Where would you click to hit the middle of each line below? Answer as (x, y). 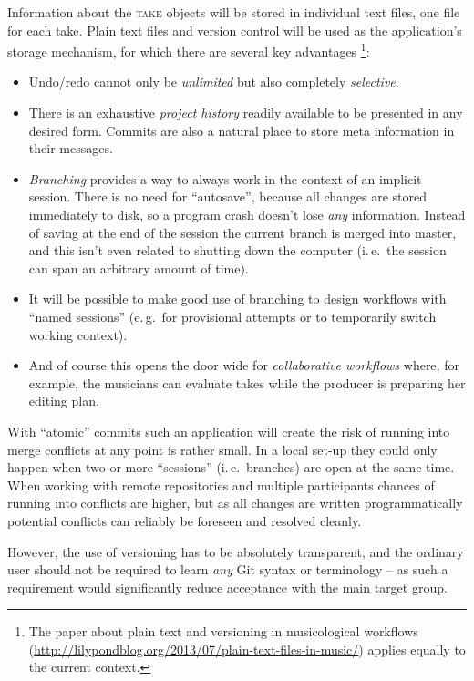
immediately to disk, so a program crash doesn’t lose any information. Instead (247, 214)
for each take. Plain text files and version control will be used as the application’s (235, 30)
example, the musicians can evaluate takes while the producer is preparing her (247, 382)
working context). (78, 334)
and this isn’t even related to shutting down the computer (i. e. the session (237, 250)
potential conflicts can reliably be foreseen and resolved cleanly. (185, 520)
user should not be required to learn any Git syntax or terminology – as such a (228, 569)
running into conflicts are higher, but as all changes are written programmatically (235, 503)
